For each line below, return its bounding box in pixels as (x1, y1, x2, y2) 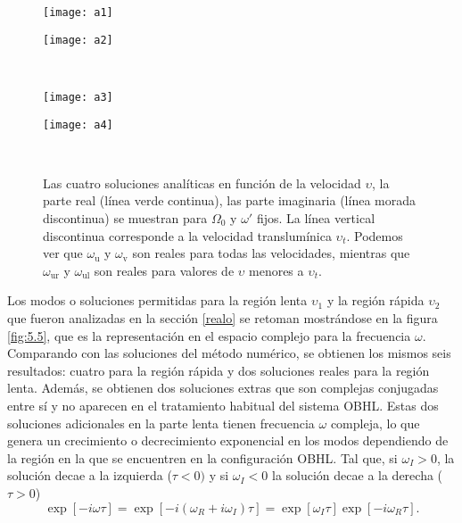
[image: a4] (43, 118, 113, 131)
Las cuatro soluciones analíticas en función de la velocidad (43, 173, 361, 192)
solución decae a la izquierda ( (7, 466, 172, 485)
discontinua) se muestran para (43, 209, 208, 227)
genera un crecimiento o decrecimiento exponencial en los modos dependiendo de (7, 431, 449, 450)
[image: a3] (43, 90, 113, 104)
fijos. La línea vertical (256, 209, 375, 227)
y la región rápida (326, 291, 425, 310)
